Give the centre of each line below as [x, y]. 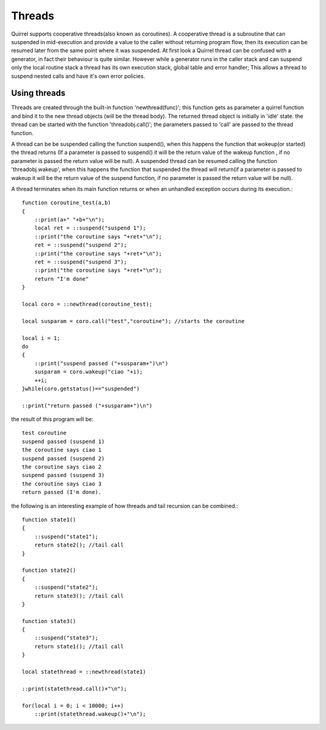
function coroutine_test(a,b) [67, 203]
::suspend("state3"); [66, 638]
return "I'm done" [62, 279]
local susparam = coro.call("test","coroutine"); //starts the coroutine [133, 321]
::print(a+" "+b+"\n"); [69, 220]
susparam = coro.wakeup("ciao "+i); [88, 372]
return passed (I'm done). [62, 492]
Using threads [38, 93]
